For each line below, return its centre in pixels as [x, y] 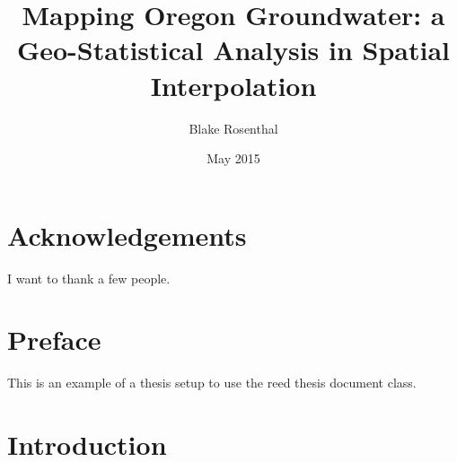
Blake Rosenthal [233, 128]
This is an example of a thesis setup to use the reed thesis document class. [212, 383]
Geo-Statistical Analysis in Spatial [233, 50]
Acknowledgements [127, 235]
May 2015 [233, 158]
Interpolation [233, 85]
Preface [54, 340]
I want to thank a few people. [89, 278]
